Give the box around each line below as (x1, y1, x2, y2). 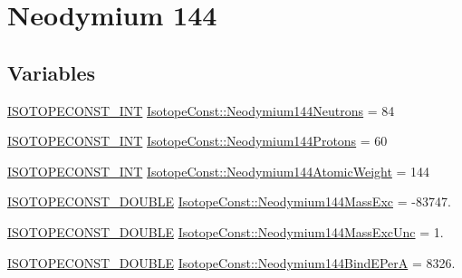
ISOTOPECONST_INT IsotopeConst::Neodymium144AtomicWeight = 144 (7, 161, 430, 180)
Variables (7, 58, 96, 86)
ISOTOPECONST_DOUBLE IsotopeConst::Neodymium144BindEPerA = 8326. (7, 253, 456, 272)
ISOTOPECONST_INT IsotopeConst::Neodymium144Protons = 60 (7, 131, 388, 150)
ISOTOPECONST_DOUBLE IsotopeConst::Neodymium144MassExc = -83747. (7, 192, 451, 211)
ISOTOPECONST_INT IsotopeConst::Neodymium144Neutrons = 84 (7, 101, 395, 120)
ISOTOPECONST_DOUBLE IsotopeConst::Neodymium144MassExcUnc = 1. (7, 222, 444, 241)
